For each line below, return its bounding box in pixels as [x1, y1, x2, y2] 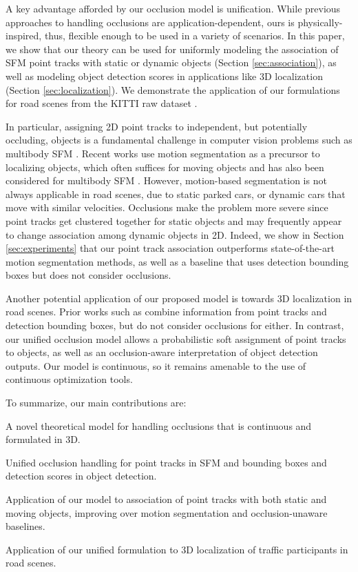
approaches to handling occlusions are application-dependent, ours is [6, 14, 295, 29]
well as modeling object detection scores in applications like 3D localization [6, 68, 323, 83]
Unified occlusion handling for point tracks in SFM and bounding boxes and [6, 455, 327, 469]
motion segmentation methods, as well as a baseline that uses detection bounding [6, 254, 349, 268]
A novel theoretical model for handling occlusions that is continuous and [6, 418, 312, 433]
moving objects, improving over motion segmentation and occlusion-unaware [6, 505, 328, 520]
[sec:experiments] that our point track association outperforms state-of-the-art [6, 241, 335, 255]
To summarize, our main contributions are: [6, 395, 187, 410]
